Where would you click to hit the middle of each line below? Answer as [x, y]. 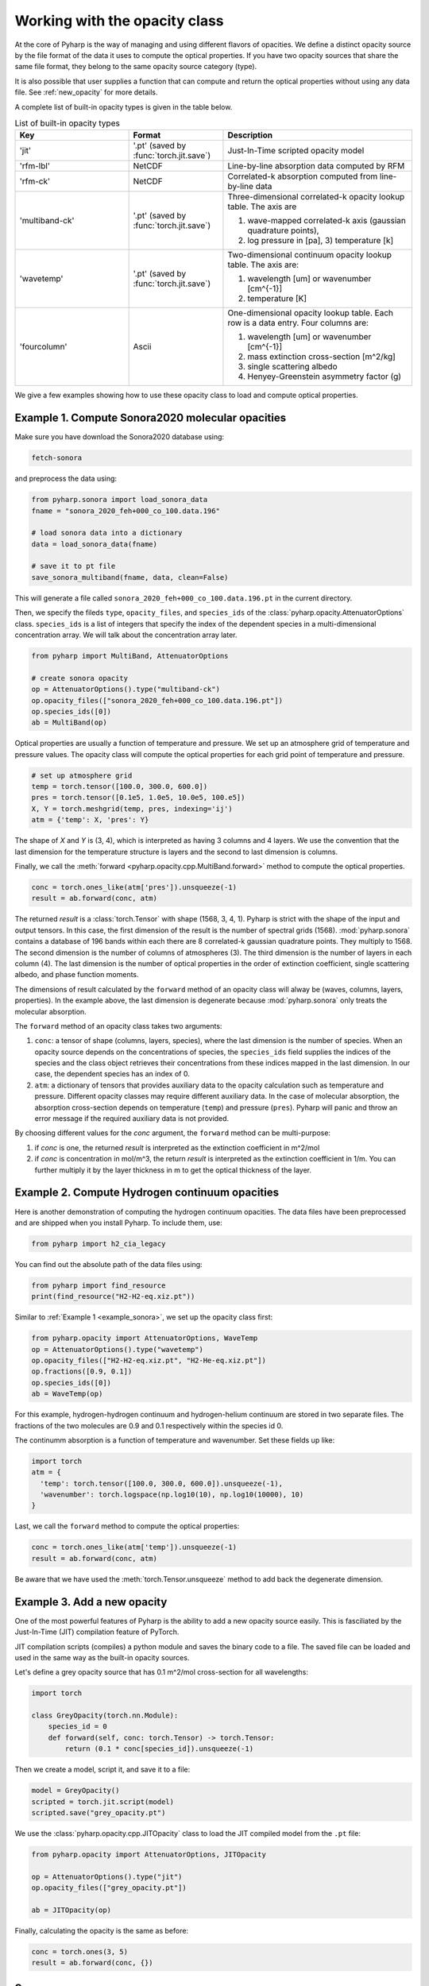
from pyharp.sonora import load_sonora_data [120, 500]
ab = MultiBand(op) [69, 723]
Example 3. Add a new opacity [91, 1602]
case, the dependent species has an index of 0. [112, 1074]
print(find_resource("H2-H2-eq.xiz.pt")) [113, 1296]
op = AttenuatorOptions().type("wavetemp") [118, 1349]
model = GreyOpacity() [75, 1791]
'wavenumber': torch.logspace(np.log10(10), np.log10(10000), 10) [172, 1495]
